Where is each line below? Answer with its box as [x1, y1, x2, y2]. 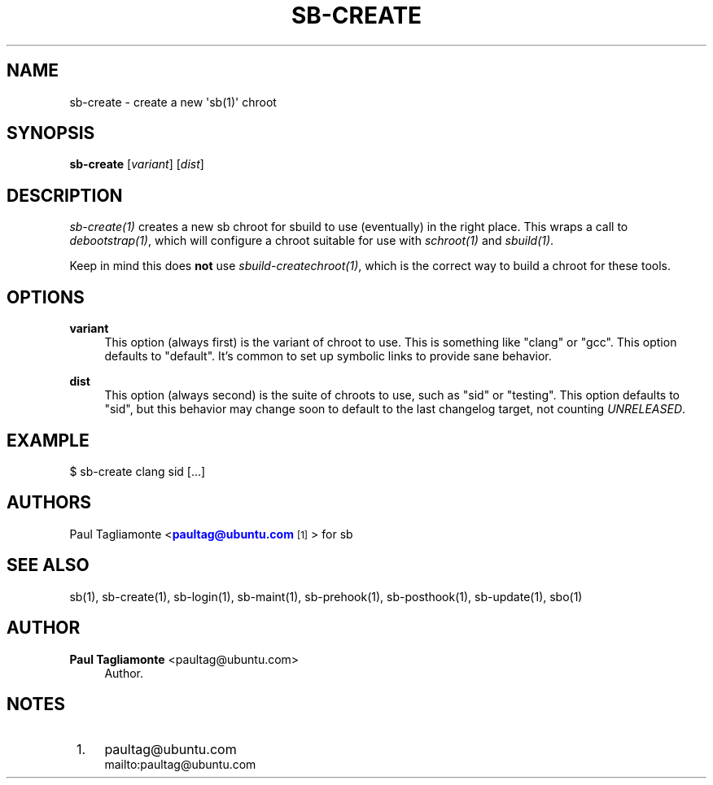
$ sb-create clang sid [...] [69, 464, 206, 478]
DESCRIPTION [7, 185, 123, 206]
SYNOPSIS [7, 123, 95, 144]
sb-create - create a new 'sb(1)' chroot [69, 94, 277, 109]
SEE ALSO [7, 555, 90, 576]
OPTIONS [7, 286, 85, 307]
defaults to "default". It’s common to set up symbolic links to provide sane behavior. [104, 349, 552, 364]
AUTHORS [7, 492, 92, 513]
